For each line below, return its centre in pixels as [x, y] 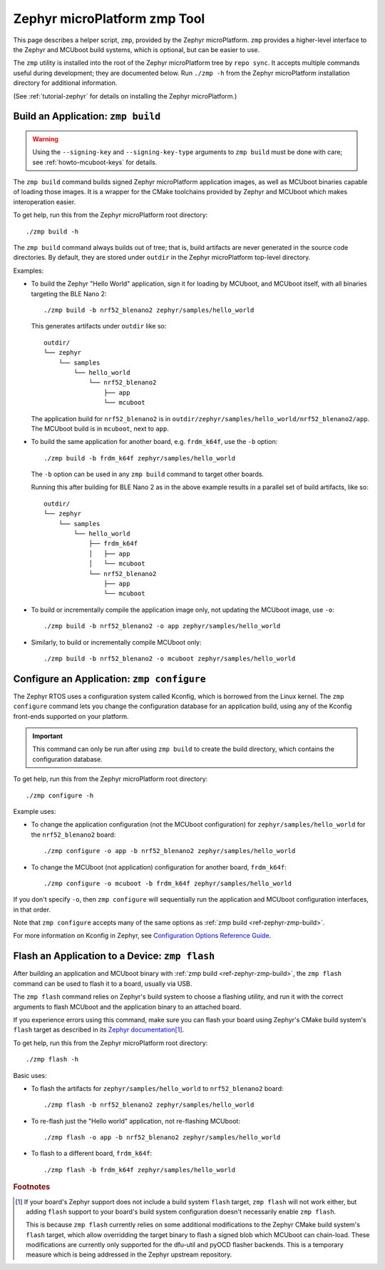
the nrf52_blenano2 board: [73, 835]
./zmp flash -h [52, 1059]
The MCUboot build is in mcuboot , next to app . [100, 428]
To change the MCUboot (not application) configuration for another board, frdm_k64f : [159, 867]
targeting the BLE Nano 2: [69, 293]
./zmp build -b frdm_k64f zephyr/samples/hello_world [139, 458]
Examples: [29, 271]
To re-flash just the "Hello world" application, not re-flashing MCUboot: [135, 1121]
